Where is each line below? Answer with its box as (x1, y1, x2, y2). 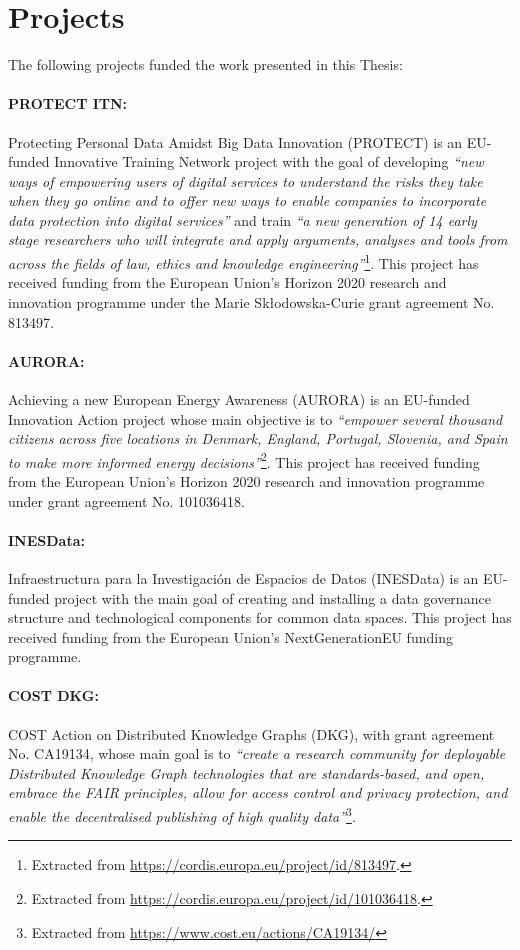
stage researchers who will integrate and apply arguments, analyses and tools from (8, 229, 508, 250)
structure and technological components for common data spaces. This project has (8, 607, 512, 628)
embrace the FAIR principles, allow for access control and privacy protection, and (8, 782, 508, 803)
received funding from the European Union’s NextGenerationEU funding (8, 626, 453, 647)
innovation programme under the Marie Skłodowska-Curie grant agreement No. (8, 291, 495, 312)
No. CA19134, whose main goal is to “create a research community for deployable (8, 743, 506, 764)
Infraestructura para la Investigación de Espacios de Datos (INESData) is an (8, 567, 479, 588)
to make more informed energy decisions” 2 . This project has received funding (8, 448, 480, 472)
